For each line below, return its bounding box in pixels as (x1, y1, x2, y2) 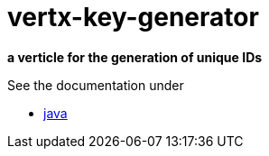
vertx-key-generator (7, 2, 259, 32)
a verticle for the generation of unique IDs (7, 49, 263, 65)
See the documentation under (7, 77, 184, 93)
